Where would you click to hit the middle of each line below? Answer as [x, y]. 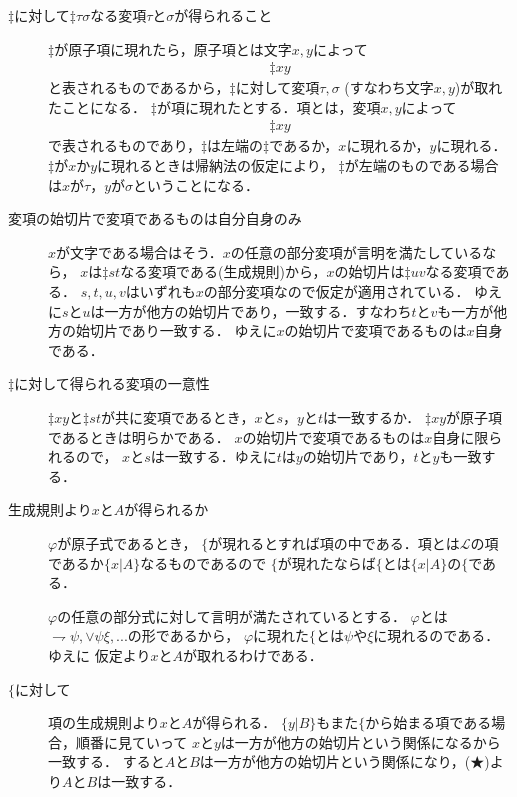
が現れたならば [326, 562]
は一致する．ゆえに [213, 456]
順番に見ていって [131, 741]
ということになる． [196, 184]
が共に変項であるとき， [177, 416]
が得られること [223, 15]
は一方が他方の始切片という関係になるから [360, 741]
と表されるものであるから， [139, 87]
